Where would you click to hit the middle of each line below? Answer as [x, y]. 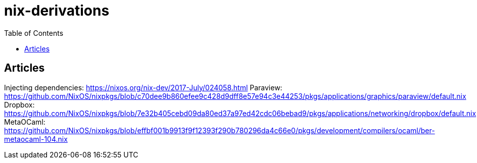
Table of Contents [34, 33]
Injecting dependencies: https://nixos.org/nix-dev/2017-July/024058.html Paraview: [143, 87]
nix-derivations [57, 11]
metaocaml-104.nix [36, 139]
